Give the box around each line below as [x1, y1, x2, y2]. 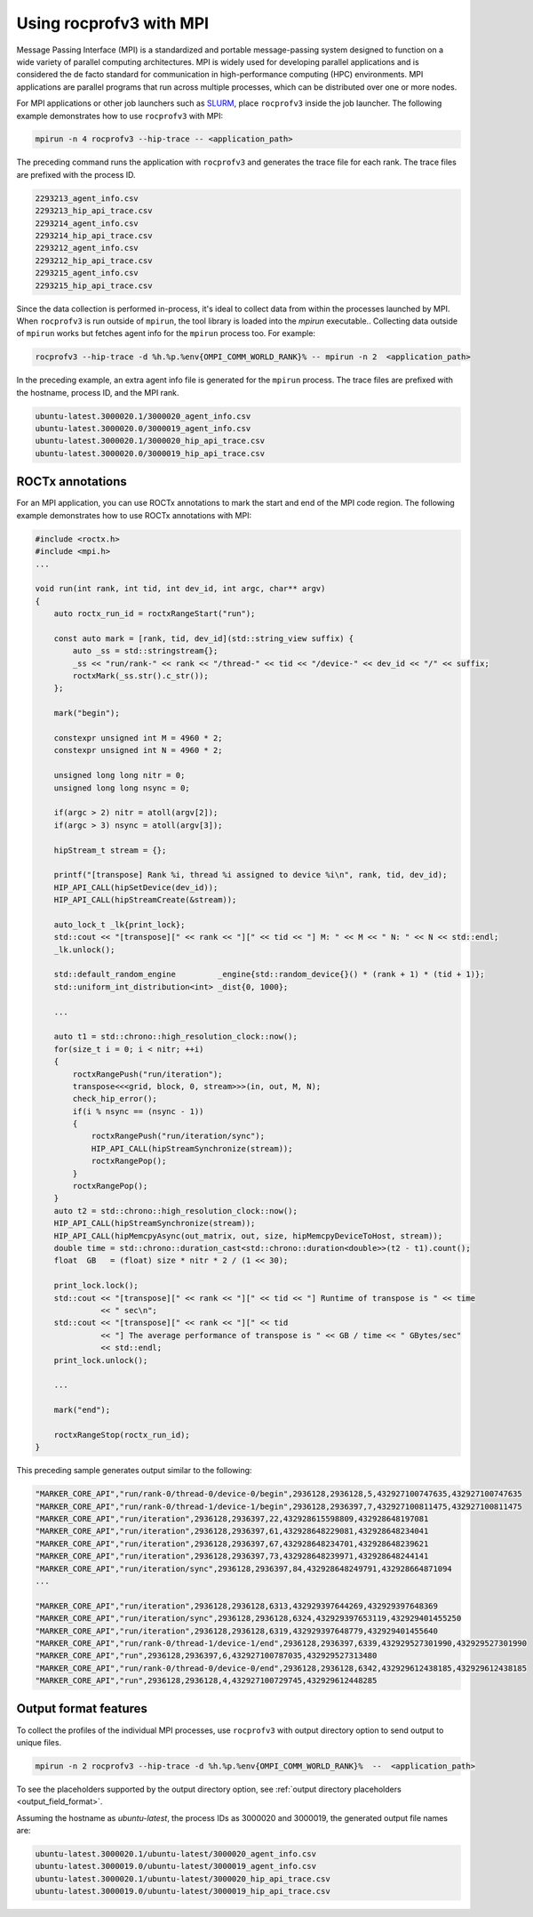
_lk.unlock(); [53, 944, 115, 955]
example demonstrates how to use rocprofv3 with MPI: [16, 110, 224, 121]
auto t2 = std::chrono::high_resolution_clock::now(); [53, 1206, 298, 1215]
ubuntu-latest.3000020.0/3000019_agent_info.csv [35, 423, 251, 434]
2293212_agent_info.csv [35, 243, 139, 253]
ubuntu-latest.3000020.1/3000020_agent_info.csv [35, 411, 251, 421]
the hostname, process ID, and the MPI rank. [16, 387, 179, 397]
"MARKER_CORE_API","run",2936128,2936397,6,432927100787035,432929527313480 [35, 1650, 378, 1661]
